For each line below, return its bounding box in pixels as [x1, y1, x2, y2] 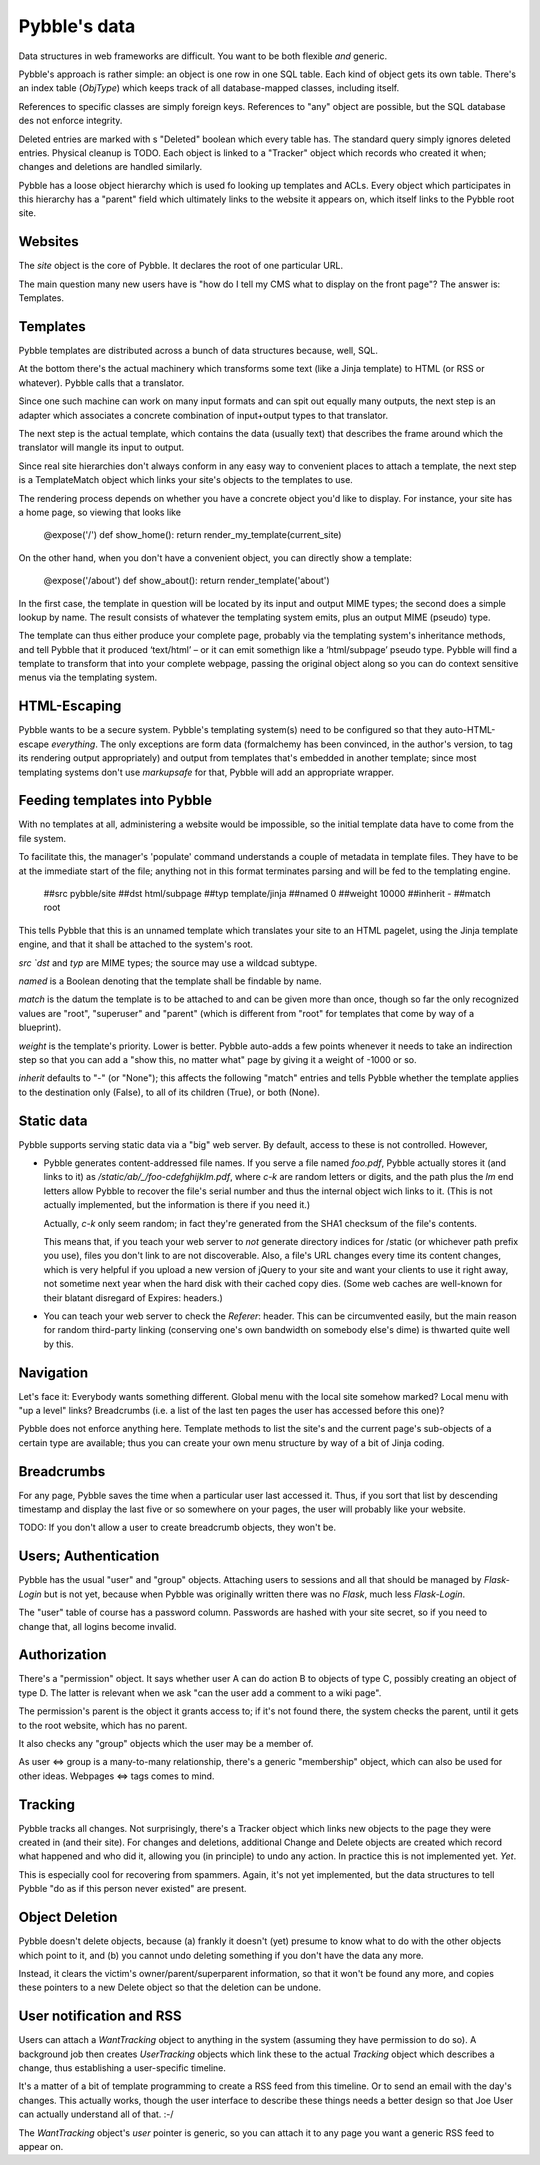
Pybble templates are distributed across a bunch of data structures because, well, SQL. [18, 345, 379, 357]
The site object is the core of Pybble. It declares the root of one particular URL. [18, 260, 344, 272]
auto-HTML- [444, 724, 496, 736]
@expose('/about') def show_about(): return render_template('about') [43, 575, 330, 587]
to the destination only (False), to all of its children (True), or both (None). [18, 1086, 320, 1098]
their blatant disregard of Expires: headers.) [43, 1291, 224, 1304]
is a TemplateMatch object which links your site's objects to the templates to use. [18, 474, 354, 486]
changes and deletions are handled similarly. [18, 161, 203, 173]
